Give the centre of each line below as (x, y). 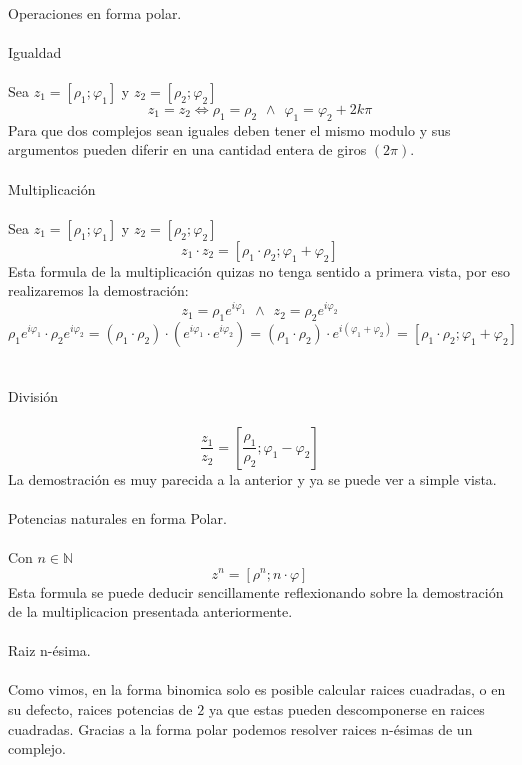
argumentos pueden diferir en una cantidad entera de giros (187, 149)
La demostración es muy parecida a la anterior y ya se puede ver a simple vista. (252, 478)
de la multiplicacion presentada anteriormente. (150, 611)
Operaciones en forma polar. (95, 12)
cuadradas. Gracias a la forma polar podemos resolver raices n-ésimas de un (240, 728)
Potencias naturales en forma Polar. (117, 517)
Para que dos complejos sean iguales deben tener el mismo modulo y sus (229, 129)
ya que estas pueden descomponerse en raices (346, 709)
